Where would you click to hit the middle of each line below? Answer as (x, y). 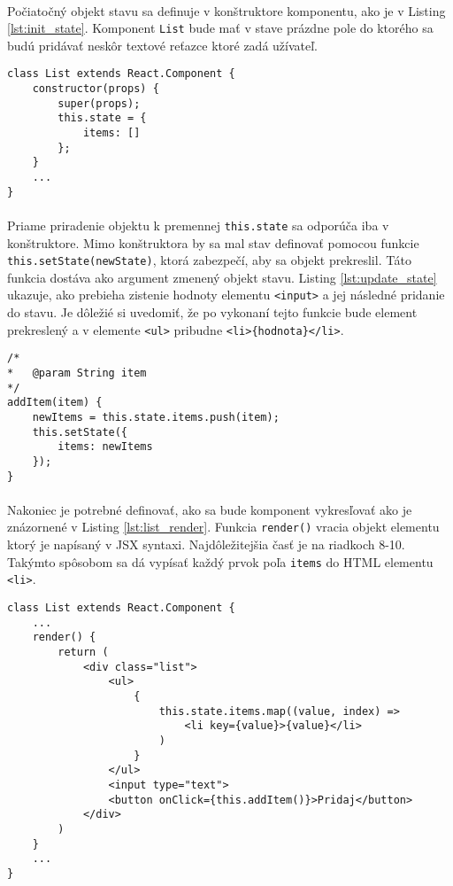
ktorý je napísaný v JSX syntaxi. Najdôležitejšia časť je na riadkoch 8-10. (206, 544)
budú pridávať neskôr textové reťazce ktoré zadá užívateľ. (162, 45)
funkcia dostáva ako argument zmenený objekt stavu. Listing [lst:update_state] (222, 277)
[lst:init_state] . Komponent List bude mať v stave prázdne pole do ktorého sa (220, 28)
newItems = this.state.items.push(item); (156, 417)
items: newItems (105, 447)
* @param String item (77, 373)
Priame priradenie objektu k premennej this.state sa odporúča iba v (198, 225)
